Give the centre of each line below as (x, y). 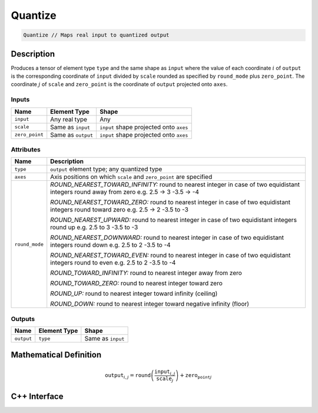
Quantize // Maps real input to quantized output (96, 35)
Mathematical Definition (56, 355)
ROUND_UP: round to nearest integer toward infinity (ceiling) (134, 293)
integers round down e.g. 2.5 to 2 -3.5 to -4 (110, 245)
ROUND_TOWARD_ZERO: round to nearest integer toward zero (137, 283)
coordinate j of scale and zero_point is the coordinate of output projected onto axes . (119, 84)
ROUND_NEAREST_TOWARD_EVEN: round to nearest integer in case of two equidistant (170, 255)
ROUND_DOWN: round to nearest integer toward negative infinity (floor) (150, 304)
